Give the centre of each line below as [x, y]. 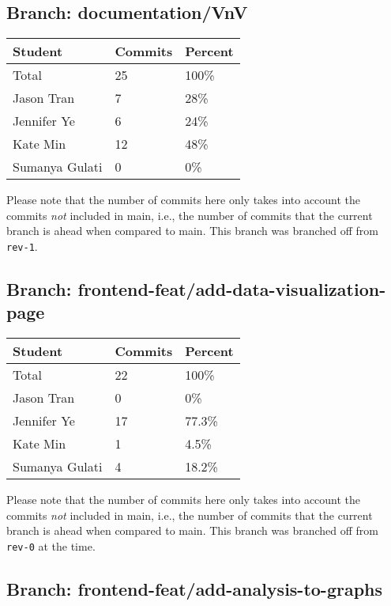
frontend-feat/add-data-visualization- [232, 289]
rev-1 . [22, 246]
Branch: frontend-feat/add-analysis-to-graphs [195, 589]
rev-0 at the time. [51, 546]
